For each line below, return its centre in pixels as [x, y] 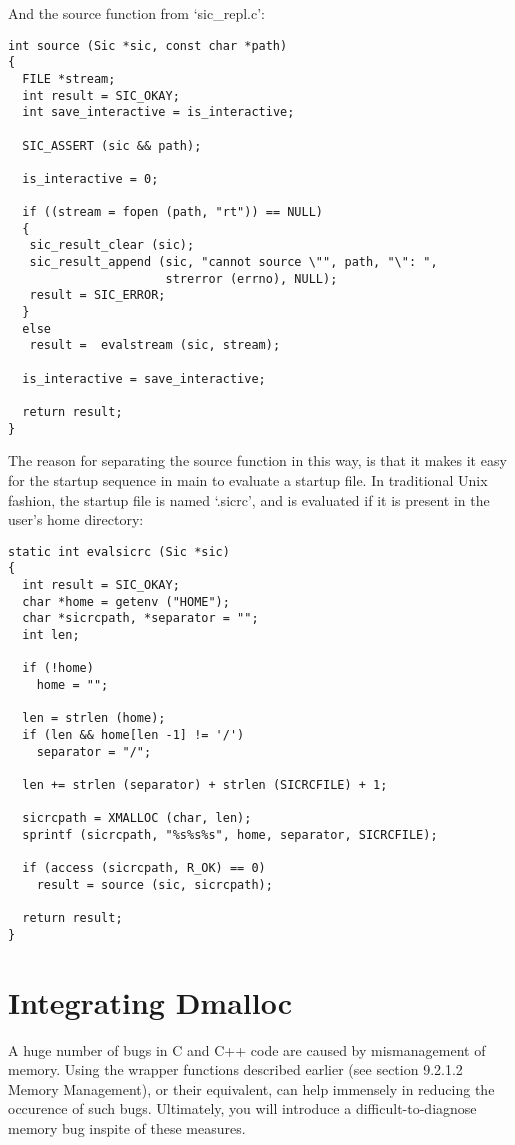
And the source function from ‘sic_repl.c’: [136, 13]
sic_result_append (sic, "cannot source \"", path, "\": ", [233, 262]
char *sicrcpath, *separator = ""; [140, 618]
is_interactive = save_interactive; [144, 378]
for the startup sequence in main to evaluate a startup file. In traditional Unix [248, 479]
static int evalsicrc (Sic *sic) [119, 551]
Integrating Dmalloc [150, 1001]
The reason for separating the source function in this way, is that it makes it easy [257, 460]
